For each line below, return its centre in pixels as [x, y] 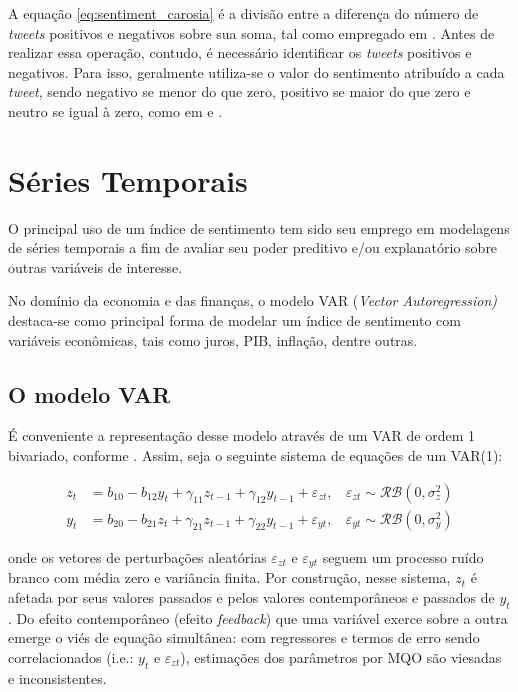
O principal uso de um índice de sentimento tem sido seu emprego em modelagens [259, 227]
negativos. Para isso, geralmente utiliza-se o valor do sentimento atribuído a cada [256, 71]
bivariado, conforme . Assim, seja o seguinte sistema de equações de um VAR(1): [255, 455]
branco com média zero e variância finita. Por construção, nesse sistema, [229, 577]
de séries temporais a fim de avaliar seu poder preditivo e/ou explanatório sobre [253, 247]
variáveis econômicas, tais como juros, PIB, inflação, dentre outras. [213, 339]
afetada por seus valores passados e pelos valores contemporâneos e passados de [251, 596]
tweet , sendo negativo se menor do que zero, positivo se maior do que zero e [239, 91]
